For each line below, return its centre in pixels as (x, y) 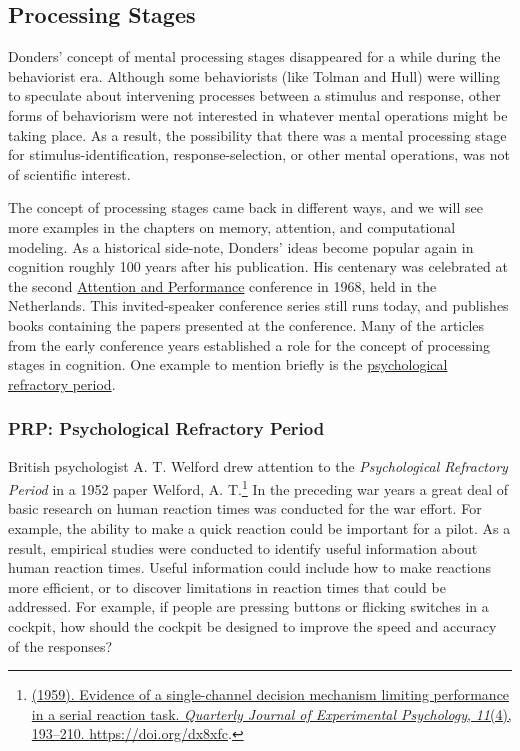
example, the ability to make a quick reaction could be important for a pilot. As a (259, 527)
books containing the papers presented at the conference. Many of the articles (246, 324)
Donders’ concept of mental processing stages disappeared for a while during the (254, 56)
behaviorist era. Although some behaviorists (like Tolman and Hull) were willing (254, 75)
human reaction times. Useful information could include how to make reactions (249, 567)
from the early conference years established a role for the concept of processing (249, 344)
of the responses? (60, 645)
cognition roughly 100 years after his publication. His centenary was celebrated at (258, 266)
